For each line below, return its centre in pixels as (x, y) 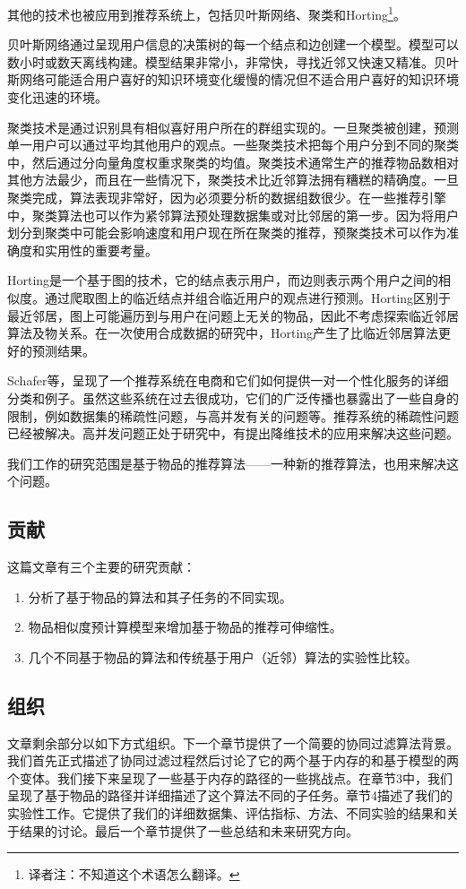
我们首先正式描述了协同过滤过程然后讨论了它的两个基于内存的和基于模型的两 (233, 760)
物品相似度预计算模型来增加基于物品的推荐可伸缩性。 (185, 627)
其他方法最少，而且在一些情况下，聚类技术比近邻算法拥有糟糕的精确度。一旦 (233, 180)
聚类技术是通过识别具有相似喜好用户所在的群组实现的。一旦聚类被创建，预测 (233, 127)
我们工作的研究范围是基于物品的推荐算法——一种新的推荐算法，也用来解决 (227, 463)
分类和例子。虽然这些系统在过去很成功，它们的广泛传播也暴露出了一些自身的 (233, 397)
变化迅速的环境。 (57, 97)
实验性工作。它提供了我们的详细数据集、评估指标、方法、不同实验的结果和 (227, 813)
